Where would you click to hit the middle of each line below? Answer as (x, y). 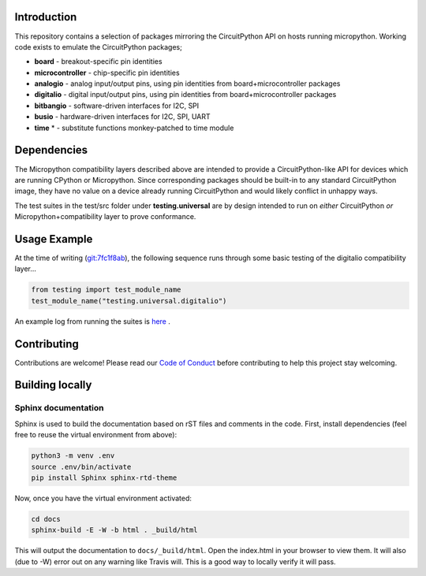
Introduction (46, 17)
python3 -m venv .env (73, 456)
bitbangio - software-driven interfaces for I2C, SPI (117, 106)
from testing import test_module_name (106, 290)
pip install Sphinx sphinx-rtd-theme (104, 478)
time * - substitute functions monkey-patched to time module (134, 128)
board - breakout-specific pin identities (98, 61)
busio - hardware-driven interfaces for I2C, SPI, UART (122, 117)
